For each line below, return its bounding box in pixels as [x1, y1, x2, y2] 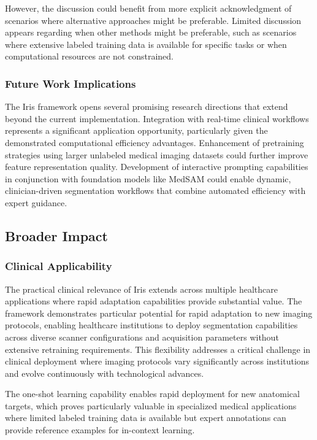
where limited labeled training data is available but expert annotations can [5, 411, 286, 424]
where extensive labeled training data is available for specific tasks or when [5, 37, 287, 50]
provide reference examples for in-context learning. [5, 423, 195, 436]
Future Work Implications [5, 75, 136, 91]
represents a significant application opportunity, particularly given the [5, 124, 268, 137]
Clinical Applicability [5, 258, 112, 274]
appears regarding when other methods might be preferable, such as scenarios [5, 26, 297, 39]
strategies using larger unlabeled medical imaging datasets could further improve [5, 148, 308, 161]
